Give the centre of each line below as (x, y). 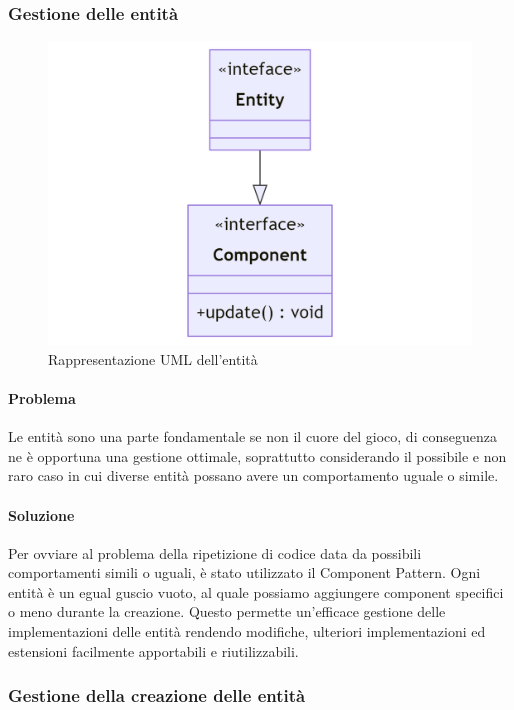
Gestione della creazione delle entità (157, 695)
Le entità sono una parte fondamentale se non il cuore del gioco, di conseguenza (252, 436)
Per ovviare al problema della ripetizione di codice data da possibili (215, 552)
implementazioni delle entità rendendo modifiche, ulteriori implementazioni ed (247, 631)
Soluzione (41, 514)
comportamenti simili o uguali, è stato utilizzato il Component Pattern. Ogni (244, 572)
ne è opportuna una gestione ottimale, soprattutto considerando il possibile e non (257, 455)
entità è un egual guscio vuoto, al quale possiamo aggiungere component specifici (256, 591)
